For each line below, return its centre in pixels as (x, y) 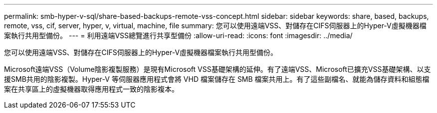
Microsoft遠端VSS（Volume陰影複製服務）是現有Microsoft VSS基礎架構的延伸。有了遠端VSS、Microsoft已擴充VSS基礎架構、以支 (218, 69)
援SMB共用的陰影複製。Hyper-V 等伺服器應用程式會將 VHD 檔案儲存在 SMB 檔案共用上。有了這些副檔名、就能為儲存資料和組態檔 (217, 79)
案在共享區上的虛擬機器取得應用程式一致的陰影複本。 (91, 89)
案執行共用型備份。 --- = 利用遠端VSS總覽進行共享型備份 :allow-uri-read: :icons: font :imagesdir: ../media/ (178, 35)
